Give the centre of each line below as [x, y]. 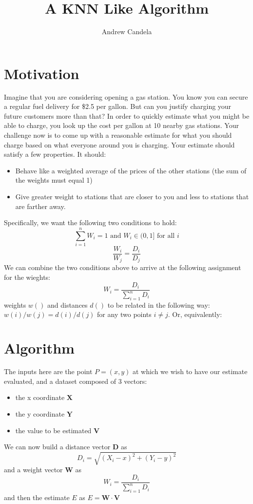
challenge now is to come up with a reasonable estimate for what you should [118, 135]
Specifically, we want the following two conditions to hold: [90, 222]
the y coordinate [40, 413]
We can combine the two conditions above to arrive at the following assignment [123, 267]
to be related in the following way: [159, 304]
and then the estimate [37, 497]
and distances [68, 304]
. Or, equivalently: [195, 314]
